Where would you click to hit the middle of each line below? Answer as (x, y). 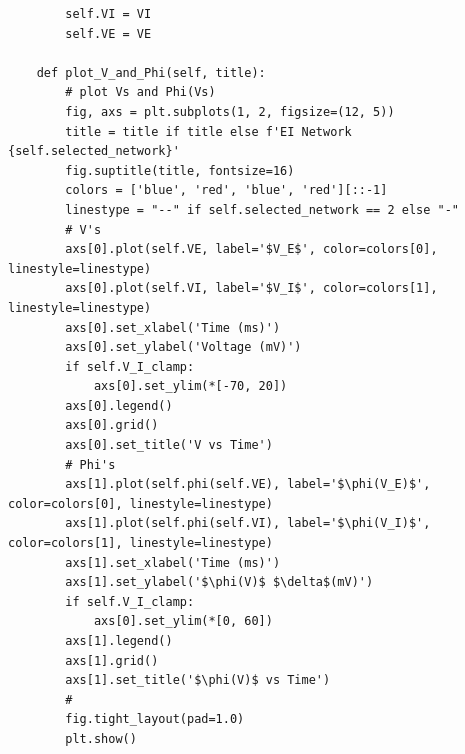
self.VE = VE (108, 33)
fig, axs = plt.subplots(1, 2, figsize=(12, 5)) (230, 111)
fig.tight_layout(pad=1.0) (155, 719)
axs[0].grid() (112, 425)
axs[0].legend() (119, 405)
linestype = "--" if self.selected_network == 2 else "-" (262, 209)
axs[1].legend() (119, 641)
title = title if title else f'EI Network (208, 131)
